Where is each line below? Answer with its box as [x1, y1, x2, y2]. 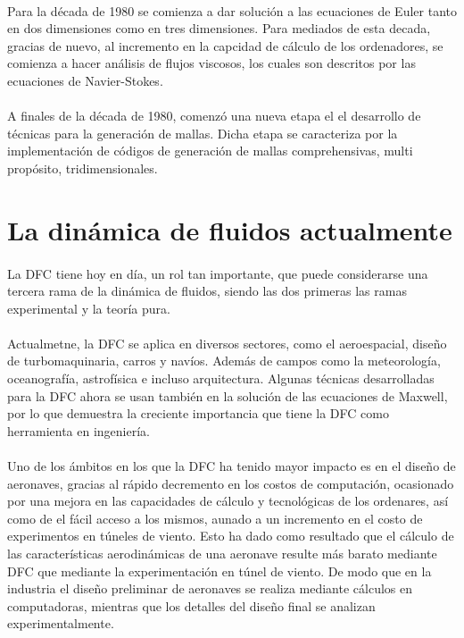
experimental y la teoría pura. [7, 298, 170, 317]
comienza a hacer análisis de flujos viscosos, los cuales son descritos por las [7, 54, 416, 72]
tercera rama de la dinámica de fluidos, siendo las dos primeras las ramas [7, 281, 407, 300]
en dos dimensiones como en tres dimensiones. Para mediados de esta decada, [7, 19, 431, 38]
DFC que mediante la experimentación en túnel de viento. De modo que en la [7, 561, 432, 580]
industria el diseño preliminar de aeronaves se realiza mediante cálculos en [7, 579, 412, 598]
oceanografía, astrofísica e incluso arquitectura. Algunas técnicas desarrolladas [7, 369, 435, 388]
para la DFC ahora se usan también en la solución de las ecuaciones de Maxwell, [7, 386, 448, 405]
